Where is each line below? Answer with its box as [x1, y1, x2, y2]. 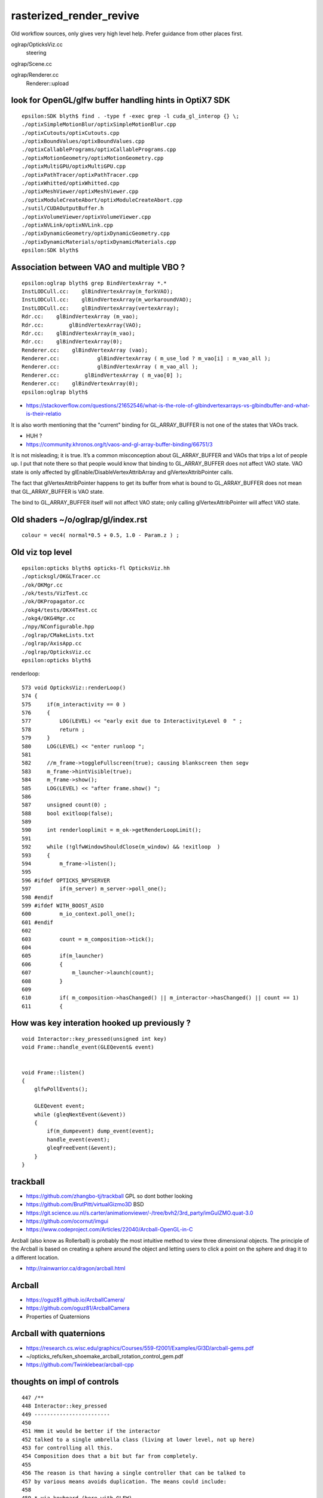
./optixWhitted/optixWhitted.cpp [22, 180, 120, 187]
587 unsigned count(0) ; [22, 802, 107, 808]
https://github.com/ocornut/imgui [26, 1218, 109, 1225]
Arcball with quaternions [11, 1328, 106, 1339]
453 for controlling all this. [22, 1445, 114, 1451]
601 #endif [22, 919, 54, 926]
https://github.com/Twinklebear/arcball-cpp [26, 1361, 134, 1369]
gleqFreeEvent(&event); [47, 1144, 117, 1152]
